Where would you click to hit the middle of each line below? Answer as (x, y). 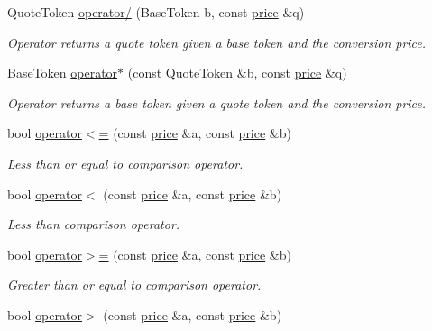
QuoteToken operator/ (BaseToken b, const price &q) (156, 12)
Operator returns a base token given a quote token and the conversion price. (217, 102)
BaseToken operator (63, 73)
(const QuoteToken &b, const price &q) (237, 73)
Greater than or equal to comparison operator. (134, 285)
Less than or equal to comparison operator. (125, 163)
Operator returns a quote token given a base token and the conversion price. (217, 42)
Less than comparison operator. (94, 224)
